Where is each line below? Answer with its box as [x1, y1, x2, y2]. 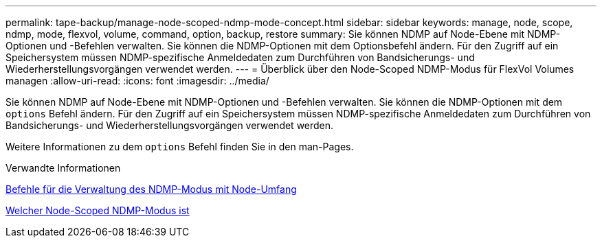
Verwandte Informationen [5, 162, 121, 174]
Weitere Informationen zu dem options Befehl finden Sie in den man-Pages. [5, 141, 354, 152]
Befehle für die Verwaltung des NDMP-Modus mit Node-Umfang [5, 183, 297, 195]
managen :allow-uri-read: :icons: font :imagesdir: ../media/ [5, 75, 269, 86]
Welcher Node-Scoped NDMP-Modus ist [5, 205, 190, 216]
